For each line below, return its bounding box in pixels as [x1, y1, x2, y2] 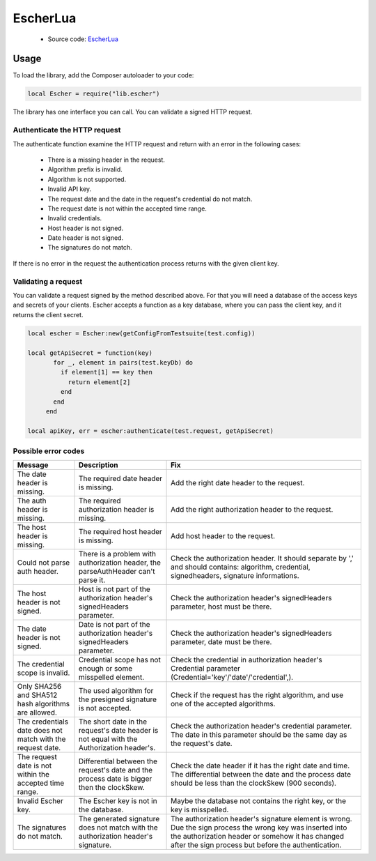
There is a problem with [78, 549, 157, 559]
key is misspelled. [171, 805, 229, 815]
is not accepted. [78, 703, 132, 713]
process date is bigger [78, 774, 152, 784]
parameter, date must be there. [171, 637, 272, 647]
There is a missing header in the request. [47, 155, 165, 164]
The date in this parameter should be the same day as [171, 730, 347, 740]
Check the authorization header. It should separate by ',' [171, 554, 354, 563]
